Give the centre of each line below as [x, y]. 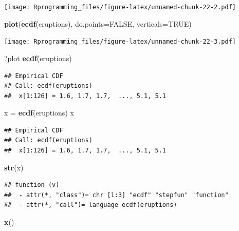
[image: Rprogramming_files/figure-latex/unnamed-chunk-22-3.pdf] [120, 42]
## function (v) [32, 185]
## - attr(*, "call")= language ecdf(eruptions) [91, 205]
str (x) [14, 167]
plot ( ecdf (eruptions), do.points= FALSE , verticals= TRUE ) [98, 23]
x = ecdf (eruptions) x [39, 113]
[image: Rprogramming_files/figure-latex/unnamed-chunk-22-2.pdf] [120, 7]
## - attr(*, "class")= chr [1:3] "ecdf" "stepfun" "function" [116, 195]
